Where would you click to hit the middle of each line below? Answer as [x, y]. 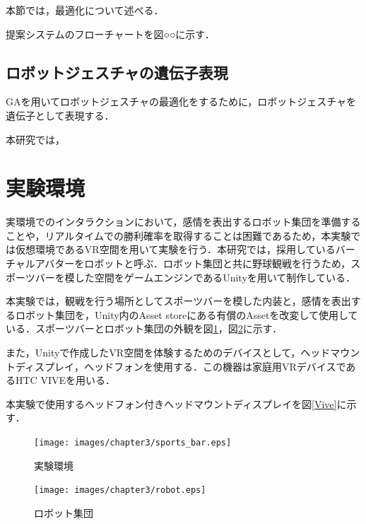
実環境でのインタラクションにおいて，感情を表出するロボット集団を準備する [183, 222]
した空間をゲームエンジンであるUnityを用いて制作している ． [215, 277]
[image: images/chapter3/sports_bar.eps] [133, 443]
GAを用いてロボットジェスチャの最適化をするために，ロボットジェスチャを [181, 101]
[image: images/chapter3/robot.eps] [120, 490]
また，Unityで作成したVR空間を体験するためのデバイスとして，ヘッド [168, 353]
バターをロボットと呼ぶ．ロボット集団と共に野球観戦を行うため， [198, 263]
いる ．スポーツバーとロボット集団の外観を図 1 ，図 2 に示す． [144, 328]
